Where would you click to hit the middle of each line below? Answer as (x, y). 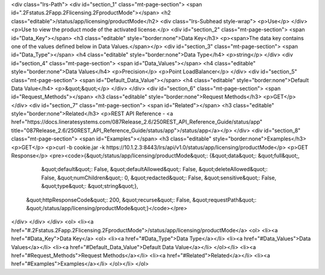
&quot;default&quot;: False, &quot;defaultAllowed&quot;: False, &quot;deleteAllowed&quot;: (154, 169)
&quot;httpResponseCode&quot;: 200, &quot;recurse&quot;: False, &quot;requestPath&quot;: (141, 200)
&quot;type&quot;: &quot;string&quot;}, (90, 186)
